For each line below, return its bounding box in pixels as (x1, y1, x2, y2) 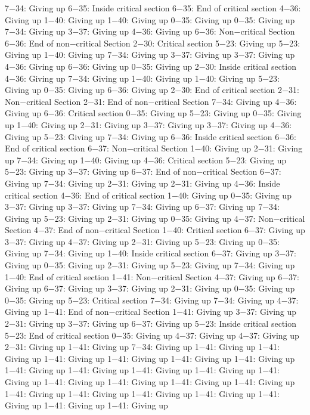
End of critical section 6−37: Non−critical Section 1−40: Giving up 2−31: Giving (5, 142, 303, 154)
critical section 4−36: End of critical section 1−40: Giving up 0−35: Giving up (5, 188, 292, 201)
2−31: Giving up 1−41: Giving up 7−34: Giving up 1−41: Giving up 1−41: (5, 340, 280, 353)
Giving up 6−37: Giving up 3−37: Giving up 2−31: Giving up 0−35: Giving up (5, 282, 295, 295)
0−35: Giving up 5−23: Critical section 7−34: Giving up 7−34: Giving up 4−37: (5, 293, 299, 306)
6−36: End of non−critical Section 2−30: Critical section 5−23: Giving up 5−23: (5, 36, 300, 49)
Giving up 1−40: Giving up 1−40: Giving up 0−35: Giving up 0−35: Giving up (5, 13, 295, 26)
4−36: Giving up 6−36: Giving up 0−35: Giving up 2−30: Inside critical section (5, 60, 296, 72)
